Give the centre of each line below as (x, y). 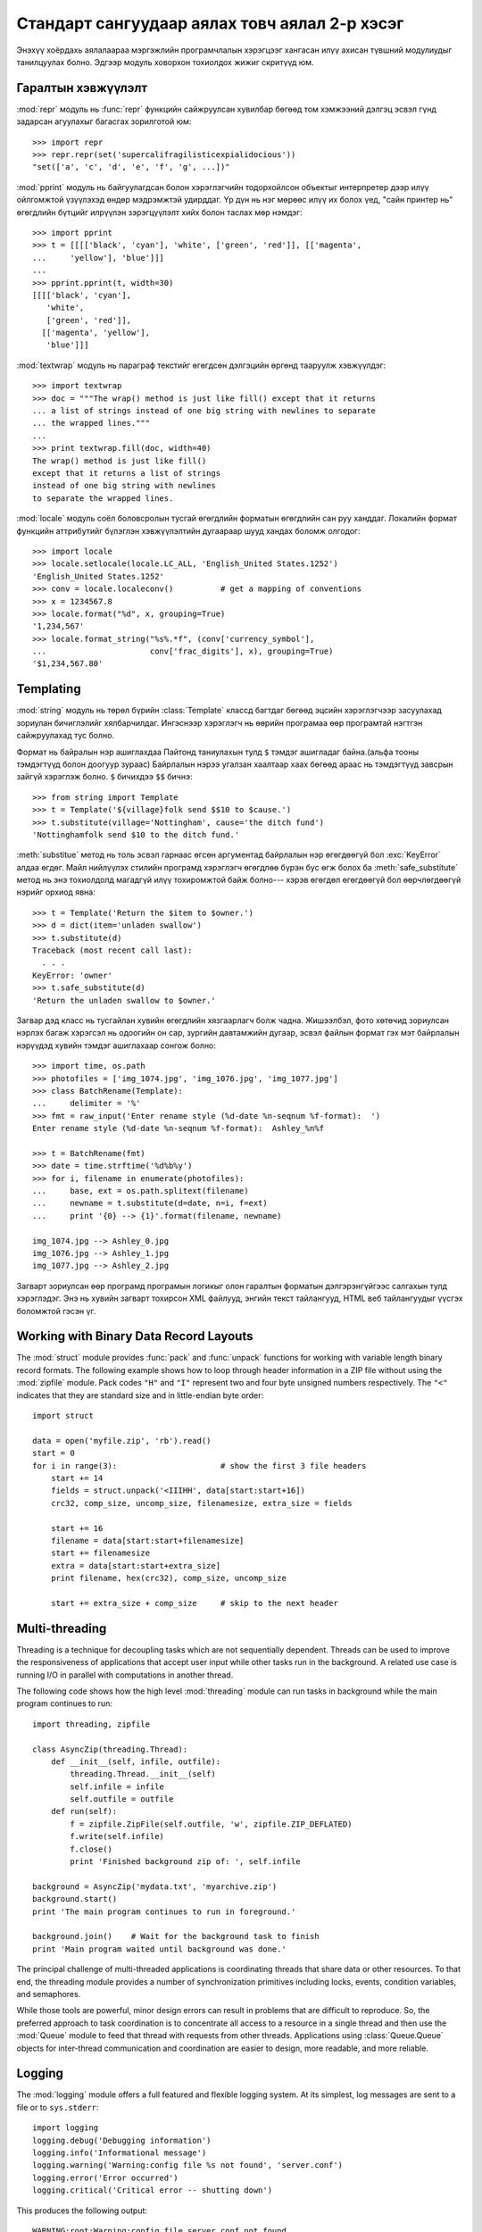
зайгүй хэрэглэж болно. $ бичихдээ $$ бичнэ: (104, 777)
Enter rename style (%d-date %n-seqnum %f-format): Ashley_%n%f (179, 1128)
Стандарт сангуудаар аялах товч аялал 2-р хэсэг (210, 23)
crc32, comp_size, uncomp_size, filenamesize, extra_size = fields (201, 1503)
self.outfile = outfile (122, 1799)
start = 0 (54, 1453)
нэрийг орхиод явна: (56, 892)
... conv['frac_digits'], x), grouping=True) (183, 651)
